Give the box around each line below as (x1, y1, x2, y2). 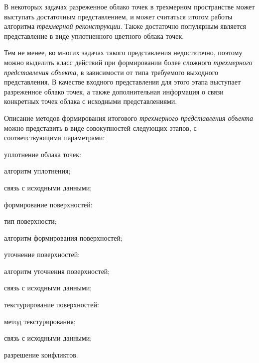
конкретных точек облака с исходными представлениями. (4, 96, 177, 106)
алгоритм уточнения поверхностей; (4, 266, 110, 276)
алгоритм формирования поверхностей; (4, 232, 123, 243)
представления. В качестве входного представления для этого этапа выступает (4, 77, 241, 87)
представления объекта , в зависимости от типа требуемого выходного (4, 67, 219, 77)
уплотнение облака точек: (4, 149, 81, 159)
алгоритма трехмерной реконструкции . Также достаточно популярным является (4, 21, 246, 31)
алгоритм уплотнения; (4, 166, 71, 176)
